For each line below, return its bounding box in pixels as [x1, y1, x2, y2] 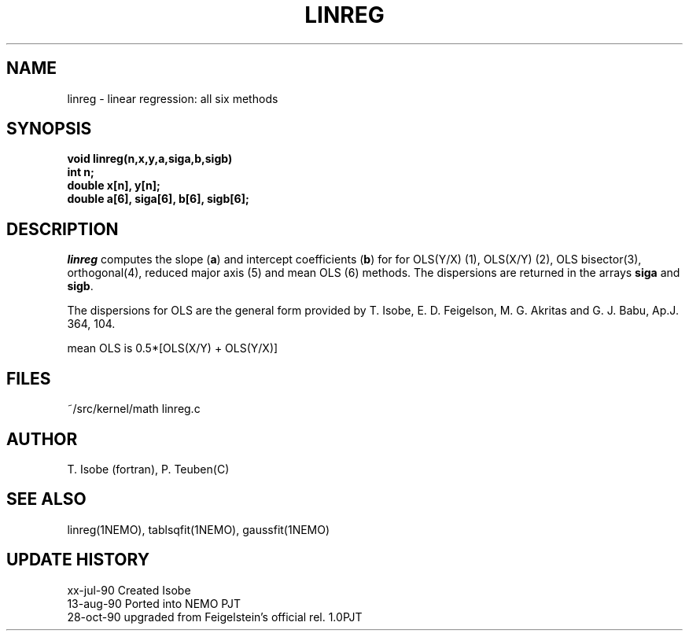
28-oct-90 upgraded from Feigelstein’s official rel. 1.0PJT [67, 609, 363, 624]
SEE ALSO [6, 489, 87, 510]
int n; [67, 165, 94, 179]
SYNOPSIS [6, 119, 92, 139]
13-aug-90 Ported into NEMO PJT [67, 596, 241, 610]
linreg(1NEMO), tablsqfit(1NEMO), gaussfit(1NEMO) [67, 522, 330, 536]
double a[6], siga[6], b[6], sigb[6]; [67, 192, 249, 206]
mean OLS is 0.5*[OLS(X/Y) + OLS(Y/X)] [67, 341, 278, 355]
